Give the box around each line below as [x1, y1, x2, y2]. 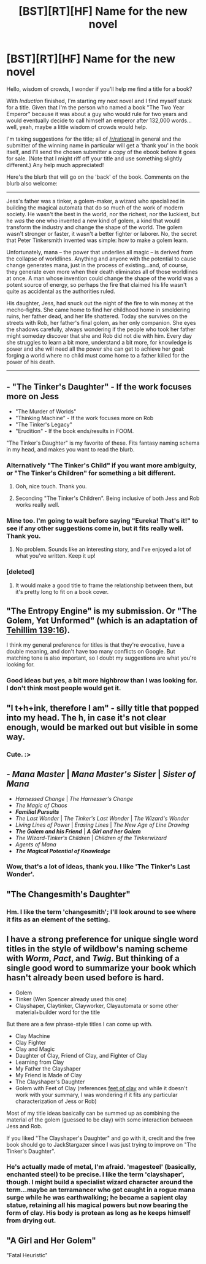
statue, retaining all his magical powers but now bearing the [6, 1201, 188, 1209]
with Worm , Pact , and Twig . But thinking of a [6, 953, 180, 964]
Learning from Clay [15, 1058, 64, 1066]
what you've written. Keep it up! [15, 552, 96, 560]
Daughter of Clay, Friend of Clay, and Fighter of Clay [15, 1051, 148, 1059]
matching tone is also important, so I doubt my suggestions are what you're [6, 654, 197, 661]
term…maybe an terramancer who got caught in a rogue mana [6, 1185, 196, 1194]
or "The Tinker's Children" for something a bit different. [6, 469, 176, 477]
